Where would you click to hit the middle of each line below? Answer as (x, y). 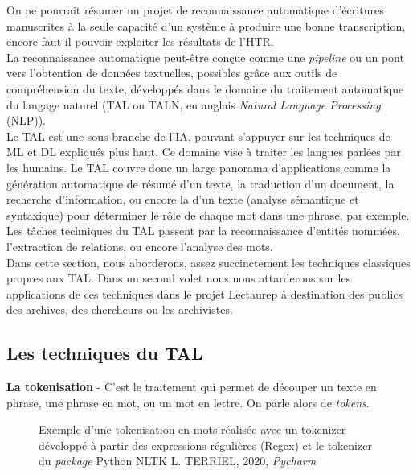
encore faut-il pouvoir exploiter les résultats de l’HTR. (140, 41)
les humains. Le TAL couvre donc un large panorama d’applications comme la (199, 167)
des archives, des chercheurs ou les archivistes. (120, 309)
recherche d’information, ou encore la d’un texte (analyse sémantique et (183, 199)
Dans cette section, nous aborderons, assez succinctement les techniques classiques (208, 262)
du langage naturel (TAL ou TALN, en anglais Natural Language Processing (194, 104)
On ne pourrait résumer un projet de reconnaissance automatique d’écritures (195, 10)
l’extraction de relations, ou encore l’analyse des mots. (140, 246)
